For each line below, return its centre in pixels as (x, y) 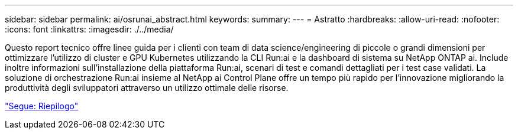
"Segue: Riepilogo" (42, 106)
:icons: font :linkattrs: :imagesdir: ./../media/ (89, 29)
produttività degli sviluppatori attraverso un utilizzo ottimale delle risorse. (147, 88)
